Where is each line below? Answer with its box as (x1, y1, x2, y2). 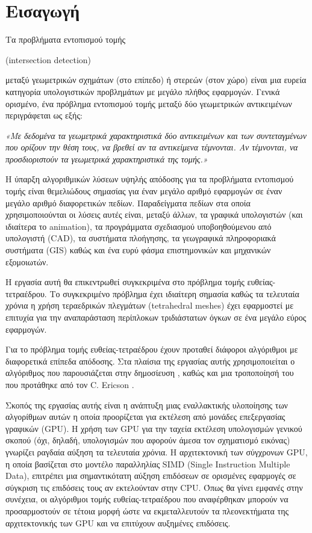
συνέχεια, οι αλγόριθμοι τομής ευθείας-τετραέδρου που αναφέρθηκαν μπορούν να (5, 493, 289, 505)
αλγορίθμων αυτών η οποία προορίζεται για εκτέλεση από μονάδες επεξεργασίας (5, 410, 285, 423)
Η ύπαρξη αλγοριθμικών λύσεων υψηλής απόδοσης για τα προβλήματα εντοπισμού (5, 173, 294, 185)
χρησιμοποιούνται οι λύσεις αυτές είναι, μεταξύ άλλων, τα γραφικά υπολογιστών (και (5, 208, 303, 221)
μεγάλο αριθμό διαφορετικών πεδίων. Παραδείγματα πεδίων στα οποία (5, 196, 251, 209)
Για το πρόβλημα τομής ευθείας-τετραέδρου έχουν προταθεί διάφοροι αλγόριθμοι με (5, 343, 298, 356)
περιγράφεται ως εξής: (5, 109, 83, 122)
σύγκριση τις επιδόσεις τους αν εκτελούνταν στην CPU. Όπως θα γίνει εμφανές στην (5, 481, 303, 493)
